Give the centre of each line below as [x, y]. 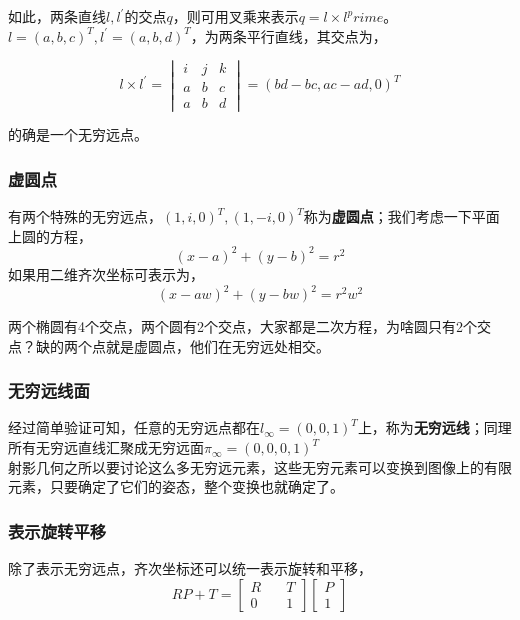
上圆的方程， [50, 235]
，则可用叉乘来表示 [235, 16]
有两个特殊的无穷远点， [85, 216]
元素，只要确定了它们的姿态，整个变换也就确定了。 [176, 486]
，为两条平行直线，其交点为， [288, 35]
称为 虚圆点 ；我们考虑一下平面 [401, 216]
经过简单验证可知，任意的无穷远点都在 [134, 427]
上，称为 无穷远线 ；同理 [434, 427]
